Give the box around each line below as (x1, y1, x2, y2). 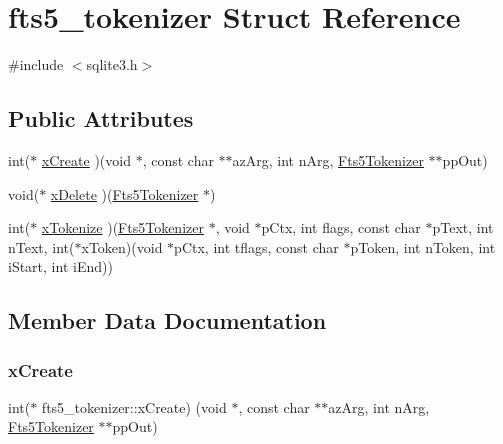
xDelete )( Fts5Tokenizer (50, 183, 199, 204)
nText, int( (8, 236, 75, 257)
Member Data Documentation (8, 305, 327, 336)
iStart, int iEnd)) (8, 256, 113, 277)
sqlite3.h (86, 54, 138, 75)
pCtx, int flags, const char (261, 217, 421, 238)
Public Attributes (8, 103, 194, 134)
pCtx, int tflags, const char (174, 236, 339, 257)
